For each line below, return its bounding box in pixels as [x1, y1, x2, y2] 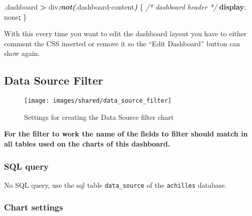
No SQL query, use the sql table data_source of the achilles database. [4, 179, 227, 190]
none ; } [4, 11, 27, 22]
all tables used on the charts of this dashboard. [4, 138, 170, 149]
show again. [4, 48, 40, 58]
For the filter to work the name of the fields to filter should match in [4, 128, 248, 139]
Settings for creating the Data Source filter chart [24, 111, 174, 122]
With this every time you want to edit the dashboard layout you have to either [4, 28, 247, 39]
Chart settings [4, 201, 63, 213]
